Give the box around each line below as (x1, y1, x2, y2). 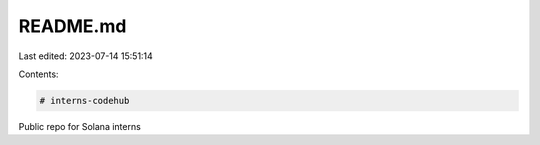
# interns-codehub (39, 95, 130, 106)
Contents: (18, 68, 59, 80)
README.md (18, 15, 127, 37)
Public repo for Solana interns (18, 120, 142, 132)
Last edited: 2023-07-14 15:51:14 (18, 50, 154, 62)
